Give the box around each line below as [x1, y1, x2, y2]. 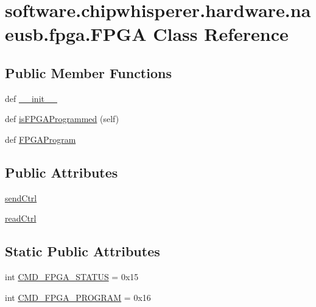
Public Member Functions [5, 63, 172, 82]
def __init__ [5, 92, 57, 104]
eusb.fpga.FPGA [5, 21, 147, 46]
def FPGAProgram [5, 132, 76, 145]
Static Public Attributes [5, 242, 160, 261]
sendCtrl [5, 191, 37, 204]
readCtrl [5, 212, 37, 225]
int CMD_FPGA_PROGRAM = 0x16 [5, 291, 151, 303]
